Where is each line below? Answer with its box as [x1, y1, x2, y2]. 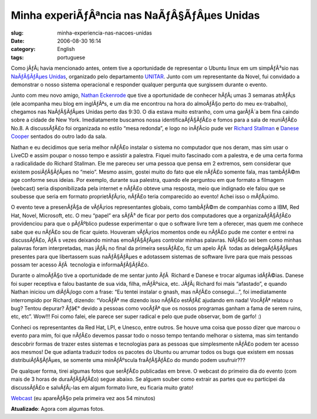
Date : [11, 37, 25, 44]
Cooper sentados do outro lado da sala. [11, 133, 107, 140]
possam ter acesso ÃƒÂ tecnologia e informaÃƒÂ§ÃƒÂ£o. [11, 261, 149, 268]
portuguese [57, 53, 85, 61]
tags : [11, 53, 24, 61]
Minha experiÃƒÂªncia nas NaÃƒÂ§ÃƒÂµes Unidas [11, 9, 260, 22]
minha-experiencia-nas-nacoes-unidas [57, 29, 152, 36]
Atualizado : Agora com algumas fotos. [11, 406, 105, 413]
